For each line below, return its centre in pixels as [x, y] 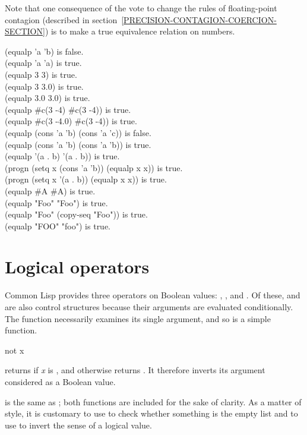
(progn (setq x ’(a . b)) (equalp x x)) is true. [86, 179]
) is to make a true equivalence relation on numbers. [140, 31]
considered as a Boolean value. [60, 381]
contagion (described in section [61, 19]
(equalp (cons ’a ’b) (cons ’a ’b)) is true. [78, 144]
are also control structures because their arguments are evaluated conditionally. [149, 307]
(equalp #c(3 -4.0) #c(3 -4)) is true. [71, 121]
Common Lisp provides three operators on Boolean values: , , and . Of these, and [153, 295]
